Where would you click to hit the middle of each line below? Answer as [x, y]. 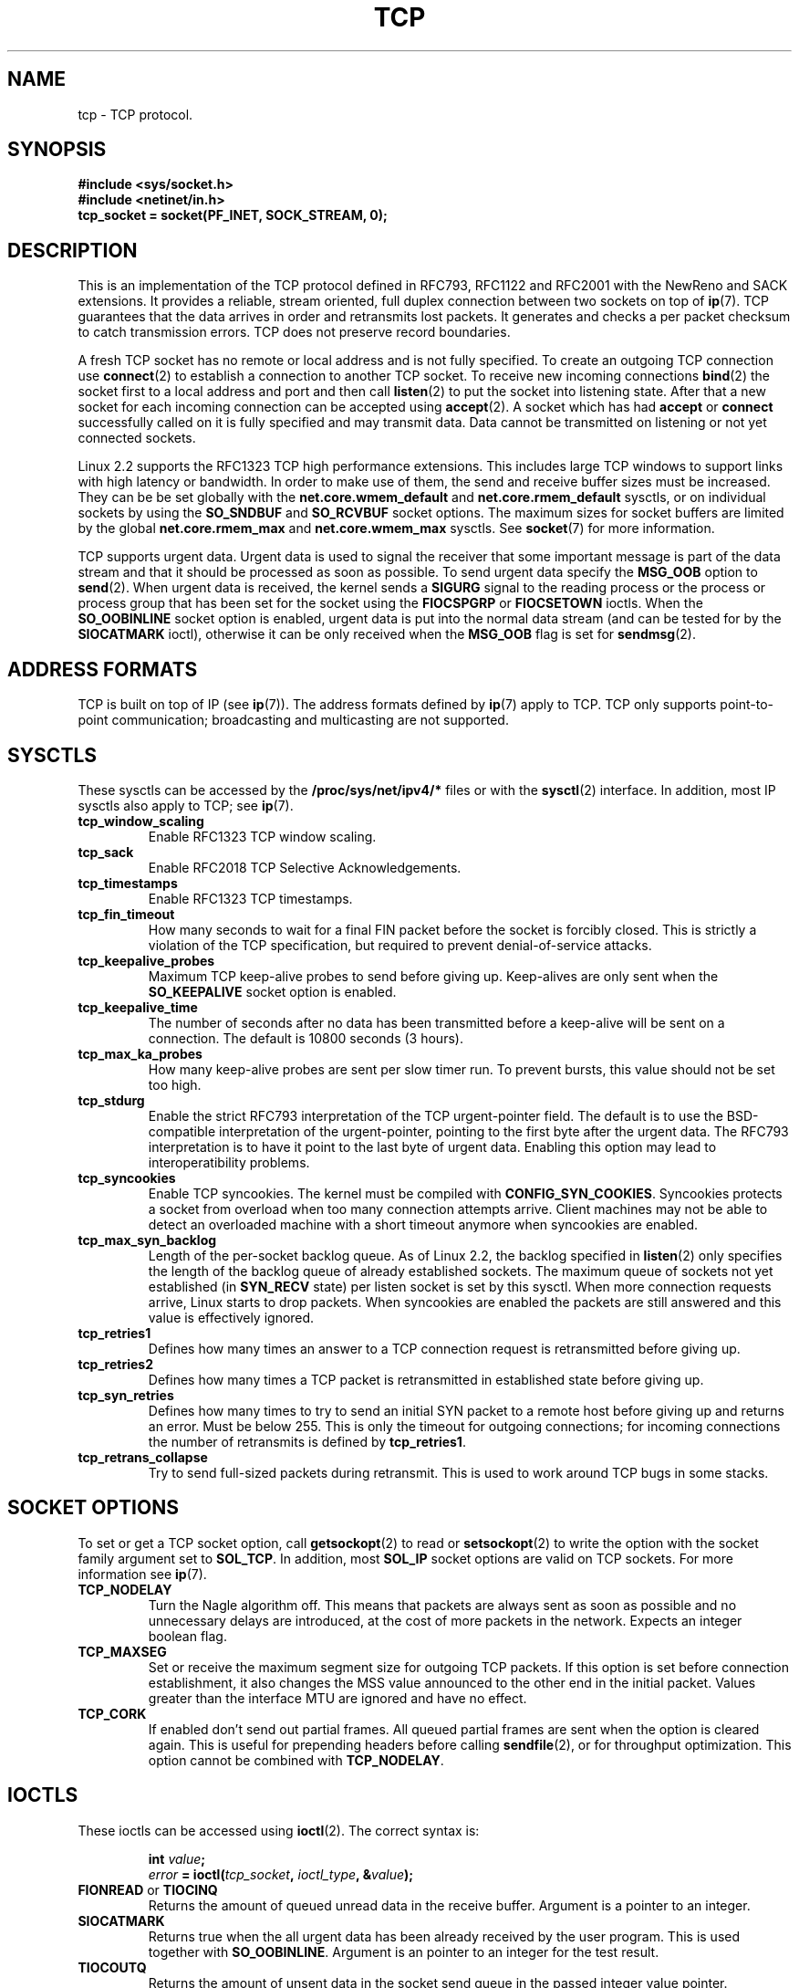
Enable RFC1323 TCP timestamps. [250, 898]
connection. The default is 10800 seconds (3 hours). [306, 1038]
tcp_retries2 [115, 1364]
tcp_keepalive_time [138, 1007]
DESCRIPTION [73, 250]
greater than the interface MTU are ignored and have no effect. [337, 1698]
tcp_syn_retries [126, 1395]
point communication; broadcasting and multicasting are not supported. [293, 720]
